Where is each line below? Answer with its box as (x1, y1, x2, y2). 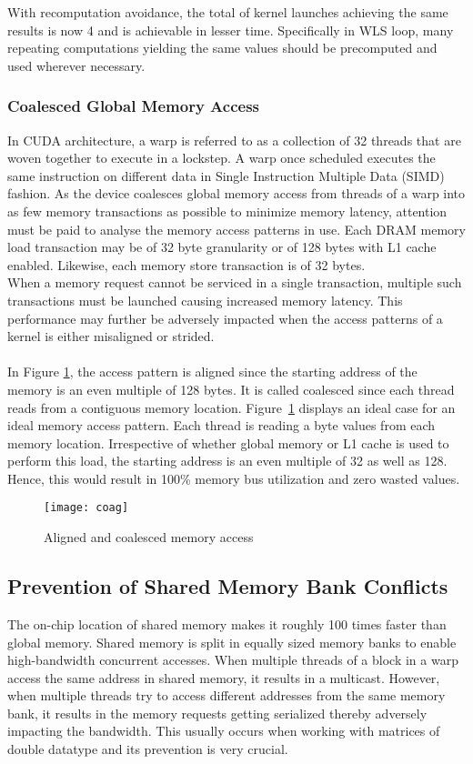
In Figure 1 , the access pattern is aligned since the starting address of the (7, 362, 418, 381)
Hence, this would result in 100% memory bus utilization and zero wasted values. (7, 468, 460, 488)
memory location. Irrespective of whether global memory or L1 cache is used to (7, 433, 449, 452)
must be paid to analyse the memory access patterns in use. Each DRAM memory (7, 219, 466, 238)
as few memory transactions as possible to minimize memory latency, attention (7, 201, 448, 220)
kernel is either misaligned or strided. (7, 327, 215, 346)
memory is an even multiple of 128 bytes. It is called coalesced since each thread (7, 379, 455, 398)
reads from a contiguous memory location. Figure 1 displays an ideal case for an (7, 397, 456, 417)
